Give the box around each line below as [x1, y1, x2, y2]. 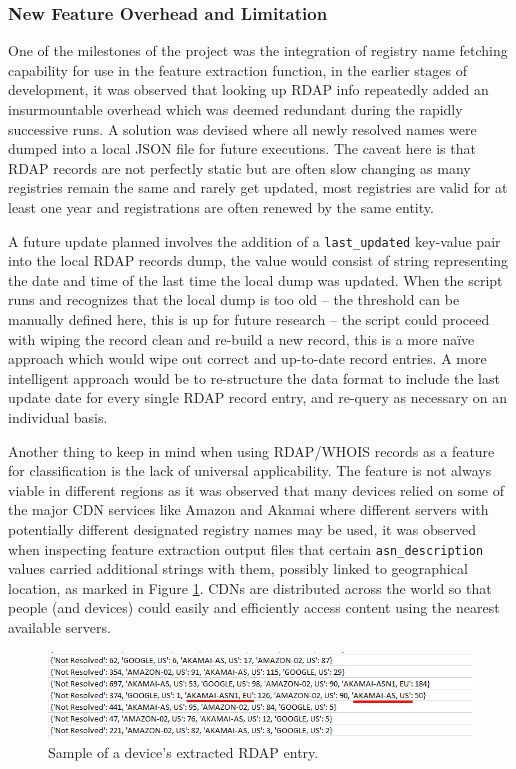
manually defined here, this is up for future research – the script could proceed [8, 309, 490, 329]
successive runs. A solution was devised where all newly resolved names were [8, 118, 477, 139]
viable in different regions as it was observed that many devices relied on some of [8, 479, 505, 500]
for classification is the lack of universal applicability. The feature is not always [8, 460, 492, 481]
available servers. [8, 616, 111, 637]
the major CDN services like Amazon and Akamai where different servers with [8, 499, 489, 520]
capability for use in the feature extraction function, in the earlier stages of [8, 59, 467, 80]
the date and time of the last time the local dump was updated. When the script [8, 269, 503, 290]
